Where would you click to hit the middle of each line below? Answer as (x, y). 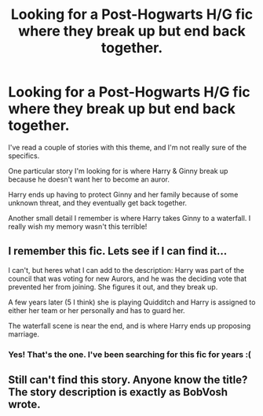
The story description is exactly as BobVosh (118, 392)
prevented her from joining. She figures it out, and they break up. (113, 287)
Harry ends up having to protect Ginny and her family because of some (123, 194)
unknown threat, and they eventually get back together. (97, 203)
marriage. (24, 334)
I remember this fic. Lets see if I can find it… (118, 251)
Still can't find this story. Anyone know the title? (128, 380)
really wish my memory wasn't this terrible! (78, 226)
